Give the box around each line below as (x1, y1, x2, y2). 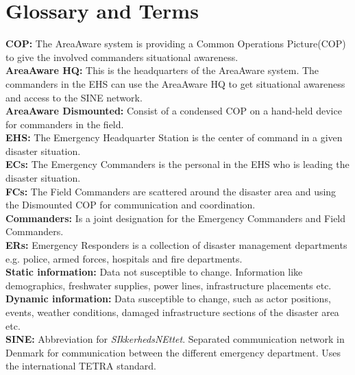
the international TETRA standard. (5, 359, 156, 373)
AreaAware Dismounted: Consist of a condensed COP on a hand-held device (5, 104, 342, 118)
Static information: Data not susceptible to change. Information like (5, 265, 303, 279)
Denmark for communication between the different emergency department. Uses (5, 345, 341, 359)
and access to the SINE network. (5, 90, 143, 104)
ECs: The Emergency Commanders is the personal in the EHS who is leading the (5, 157, 350, 171)
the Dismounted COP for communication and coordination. (5, 197, 256, 212)
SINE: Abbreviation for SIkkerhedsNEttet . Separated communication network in (5, 332, 345, 346)
